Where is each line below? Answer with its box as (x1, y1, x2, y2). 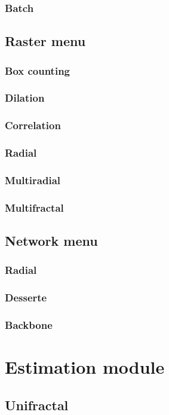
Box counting (5, 63, 70, 78)
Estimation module (5, 355, 165, 379)
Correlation (5, 118, 61, 133)
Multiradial (5, 172, 61, 187)
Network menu (5, 231, 98, 250)
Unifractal (5, 395, 69, 414)
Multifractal (5, 200, 64, 215)
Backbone (5, 318, 53, 332)
